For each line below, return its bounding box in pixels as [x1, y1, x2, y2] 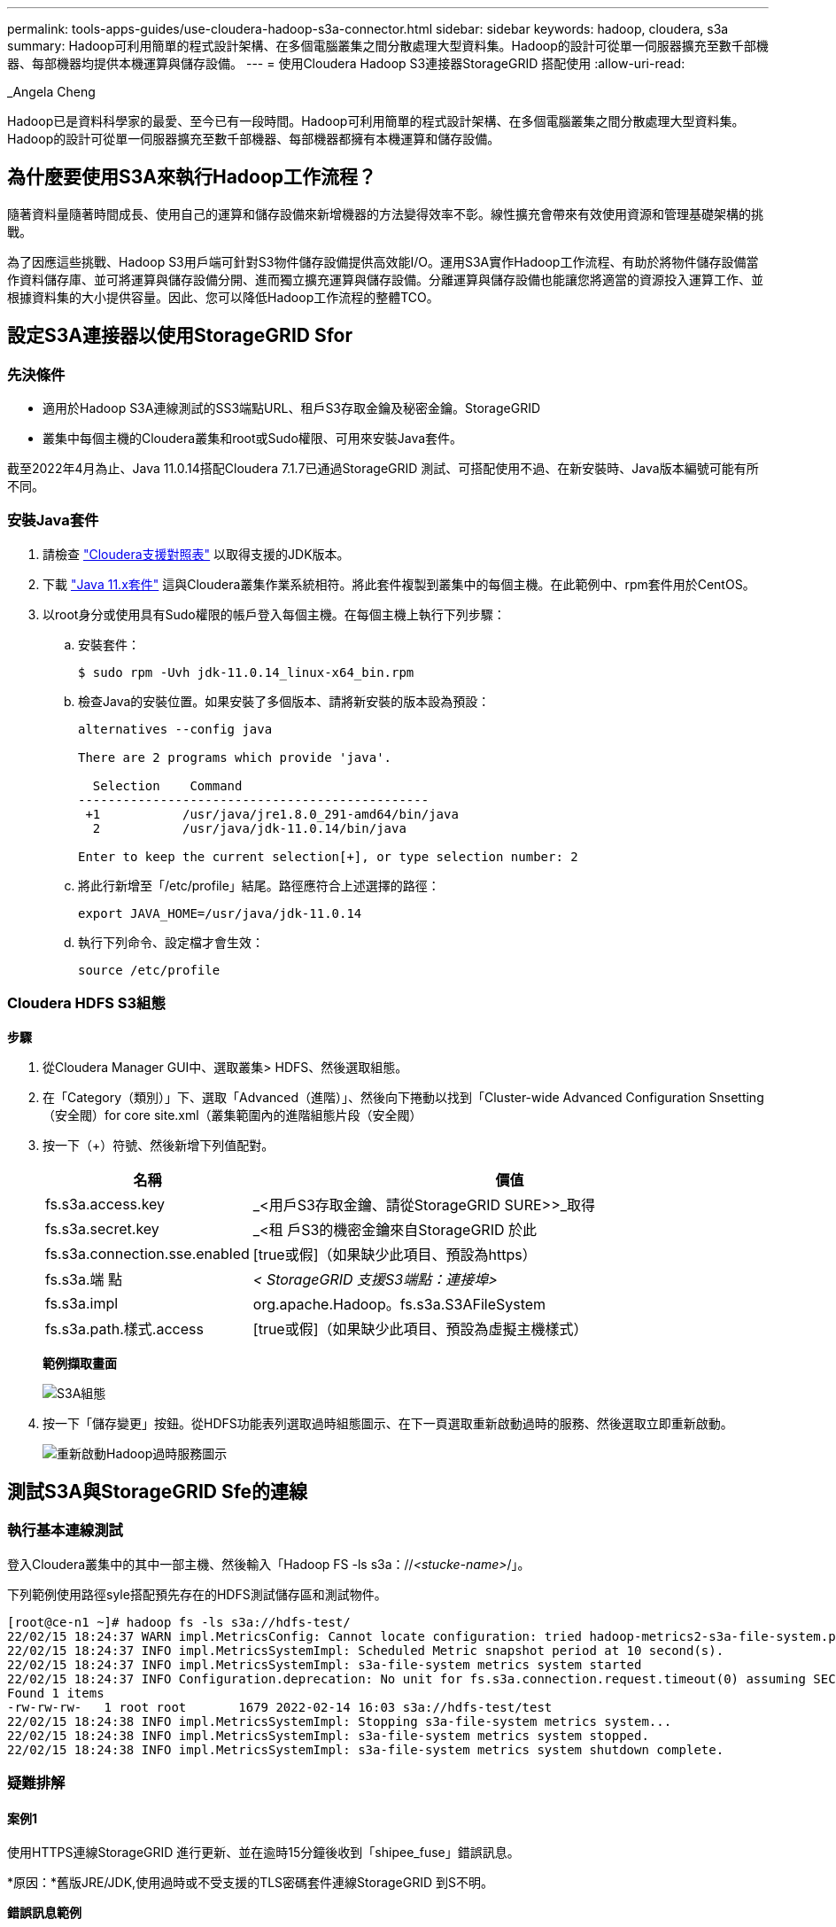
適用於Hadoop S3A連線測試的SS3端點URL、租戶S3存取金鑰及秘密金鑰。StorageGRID [43, 400, 541, 416]
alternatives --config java [78, 721, 273, 736]
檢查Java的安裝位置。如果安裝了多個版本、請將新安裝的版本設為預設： [78, 693, 491, 709]
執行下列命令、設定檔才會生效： [78, 934, 264, 950]
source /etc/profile [78, 962, 221, 977]
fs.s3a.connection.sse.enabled [45, 1244, 250, 1263]
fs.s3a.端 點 [45, 1270, 123, 1288]
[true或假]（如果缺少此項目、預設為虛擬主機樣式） [252, 1319, 588, 1338]
